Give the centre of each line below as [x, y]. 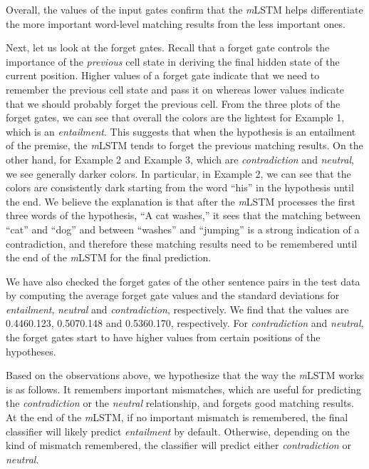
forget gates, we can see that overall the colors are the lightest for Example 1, [175, 117]
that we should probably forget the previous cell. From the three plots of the [173, 103]
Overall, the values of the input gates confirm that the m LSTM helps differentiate [184, 9]
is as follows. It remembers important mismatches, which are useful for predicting [183, 389]
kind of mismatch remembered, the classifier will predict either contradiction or [178, 445]
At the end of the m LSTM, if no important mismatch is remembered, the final [177, 417]
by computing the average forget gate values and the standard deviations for [173, 295]
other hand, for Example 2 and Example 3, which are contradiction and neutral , [180, 159]
